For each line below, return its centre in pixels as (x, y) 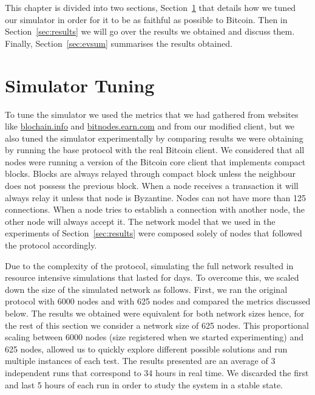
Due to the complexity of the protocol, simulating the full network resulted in (149, 265)
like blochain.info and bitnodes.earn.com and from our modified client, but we (150, 126)
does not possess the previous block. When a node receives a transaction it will (152, 186)
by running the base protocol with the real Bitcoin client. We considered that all (155, 150)
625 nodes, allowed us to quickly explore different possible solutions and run (146, 349)
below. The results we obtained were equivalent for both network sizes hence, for (155, 313)
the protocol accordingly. (51, 245)
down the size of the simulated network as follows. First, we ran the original (146, 289)
